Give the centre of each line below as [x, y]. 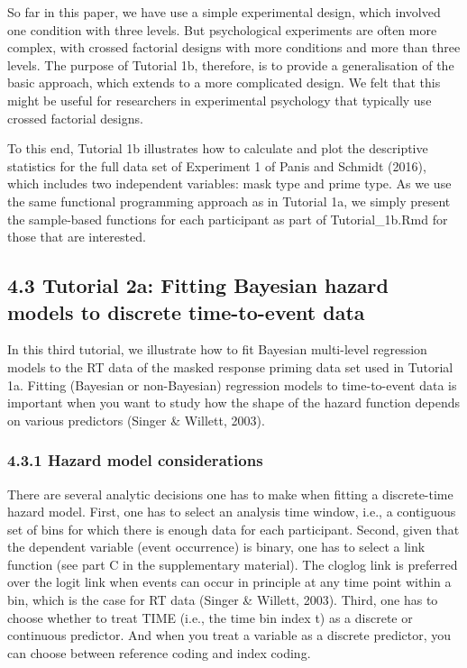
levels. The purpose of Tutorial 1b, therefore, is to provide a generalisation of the [231, 64]
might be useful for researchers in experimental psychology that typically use [220, 100]
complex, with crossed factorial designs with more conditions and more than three [234, 47]
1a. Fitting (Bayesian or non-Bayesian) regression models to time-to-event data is [232, 384]
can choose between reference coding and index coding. [159, 652]
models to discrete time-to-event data [186, 311]
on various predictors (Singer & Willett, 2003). [136, 420]
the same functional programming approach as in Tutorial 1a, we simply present [229, 201]
